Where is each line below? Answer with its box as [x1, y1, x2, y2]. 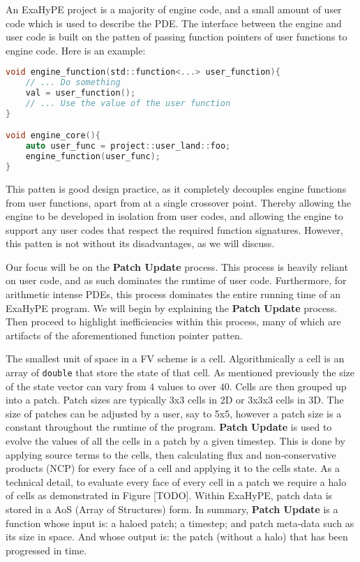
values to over [157, 378, 217, 393]
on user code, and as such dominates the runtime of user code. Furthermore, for [6, 273, 347, 288]
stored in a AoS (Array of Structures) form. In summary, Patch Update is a [6, 502, 338, 517]
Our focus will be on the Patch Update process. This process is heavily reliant [6, 259, 348, 274]
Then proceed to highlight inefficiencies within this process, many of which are [6, 314, 341, 329]
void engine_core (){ [6, 131, 101, 141]
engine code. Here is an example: [6, 43, 146, 57]
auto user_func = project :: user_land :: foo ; [25, 141, 231, 151]
